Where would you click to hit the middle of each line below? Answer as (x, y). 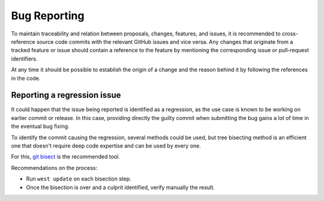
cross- (290, 34)
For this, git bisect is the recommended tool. (65, 157)
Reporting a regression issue (66, 95)
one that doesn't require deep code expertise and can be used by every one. (106, 145)
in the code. (26, 78)
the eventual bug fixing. (40, 127)
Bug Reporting (48, 16)
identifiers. (24, 58)
